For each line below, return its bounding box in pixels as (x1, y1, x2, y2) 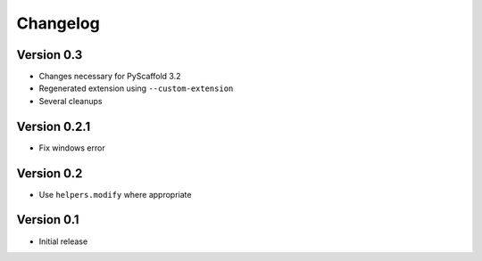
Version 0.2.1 (16, 118, 91, 134)
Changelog (16, 13, 100, 33)
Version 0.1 (16, 212, 79, 227)
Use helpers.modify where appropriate (38, 189, 192, 200)
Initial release (38, 236, 88, 247)
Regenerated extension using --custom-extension (38, 83, 234, 94)
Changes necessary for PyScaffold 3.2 (38, 71, 182, 82)
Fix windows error (38, 143, 106, 153)
